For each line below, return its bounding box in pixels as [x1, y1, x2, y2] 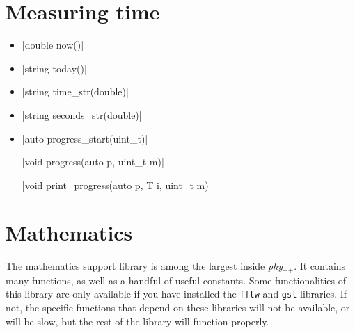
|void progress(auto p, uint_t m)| [22, 154, 164, 169]
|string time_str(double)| [22, 84, 129, 99]
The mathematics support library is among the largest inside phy [6, 259, 283, 273]
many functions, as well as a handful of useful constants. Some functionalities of [6, 273, 347, 287]
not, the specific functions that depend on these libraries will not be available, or [6, 300, 350, 315]
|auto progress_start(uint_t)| [22, 131, 148, 145]
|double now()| [22, 38, 84, 52]
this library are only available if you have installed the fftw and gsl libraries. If [6, 286, 347, 301]
